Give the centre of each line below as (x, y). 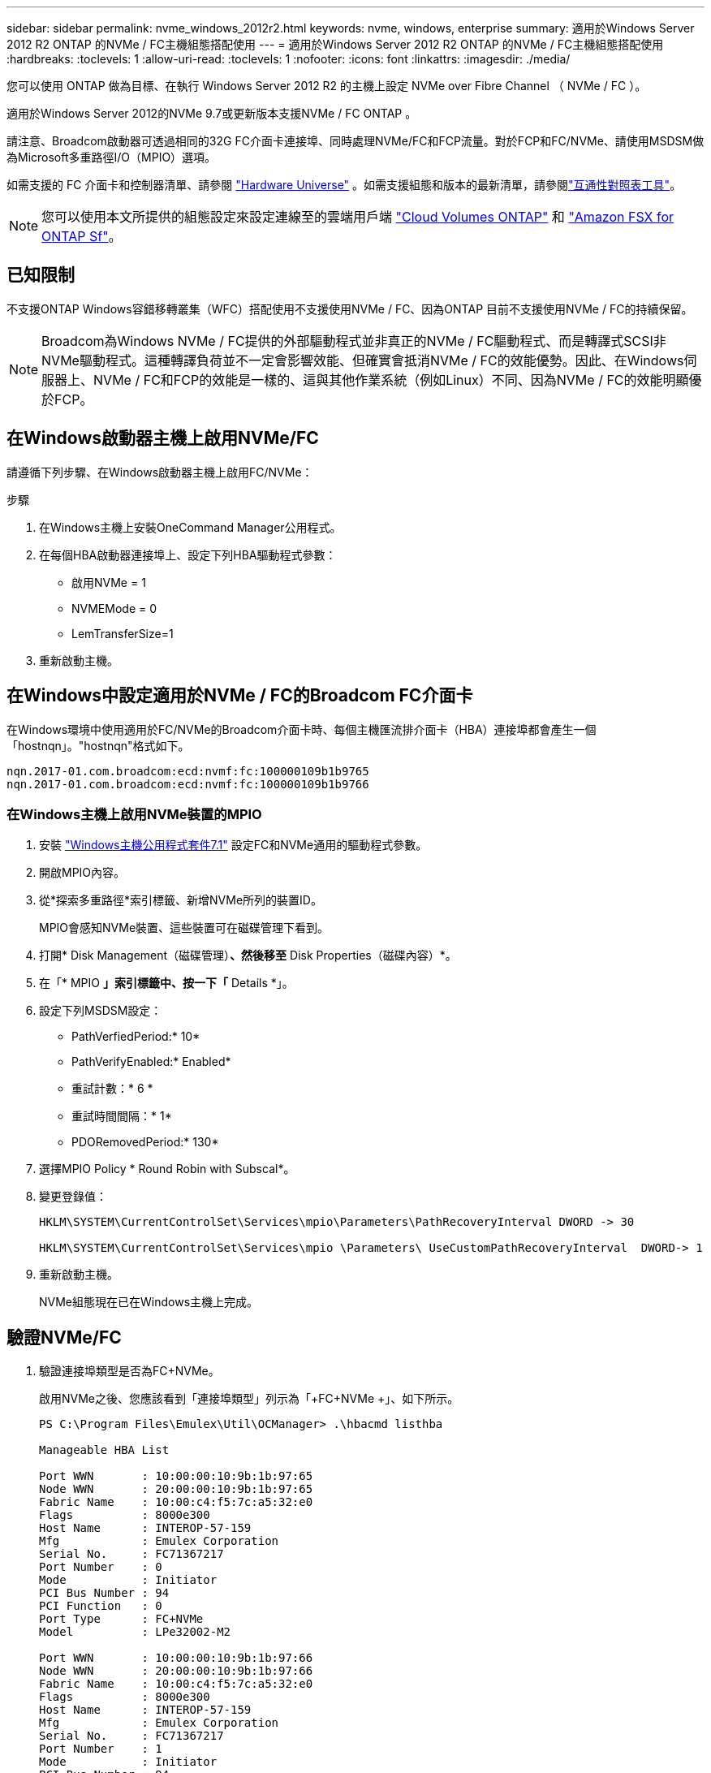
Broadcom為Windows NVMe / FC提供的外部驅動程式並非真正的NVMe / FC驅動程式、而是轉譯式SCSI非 (354, 341)
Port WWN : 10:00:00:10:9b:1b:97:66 (176, 1658)
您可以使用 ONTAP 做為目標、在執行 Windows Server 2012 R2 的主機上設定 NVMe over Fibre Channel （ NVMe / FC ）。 (327, 86)
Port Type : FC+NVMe (121, 1619)
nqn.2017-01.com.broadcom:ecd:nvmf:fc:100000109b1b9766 (188, 784)
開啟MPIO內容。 (82, 873)
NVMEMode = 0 (114, 608)
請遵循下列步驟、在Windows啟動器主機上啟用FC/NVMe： (160, 472)
